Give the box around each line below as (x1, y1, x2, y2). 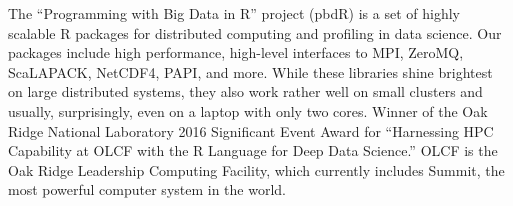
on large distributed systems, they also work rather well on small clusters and (8, 81, 483, 102)
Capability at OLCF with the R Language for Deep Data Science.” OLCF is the (8, 140, 498, 161)
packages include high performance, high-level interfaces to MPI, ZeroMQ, (8, 42, 464, 63)
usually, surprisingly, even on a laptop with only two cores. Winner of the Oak (8, 100, 488, 121)
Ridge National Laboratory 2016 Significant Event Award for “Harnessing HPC (8, 120, 494, 141)
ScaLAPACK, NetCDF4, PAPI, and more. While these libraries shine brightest (8, 61, 493, 82)
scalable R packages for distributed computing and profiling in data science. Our (8, 22, 502, 43)
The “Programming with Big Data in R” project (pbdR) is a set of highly (8, 3, 460, 23)
